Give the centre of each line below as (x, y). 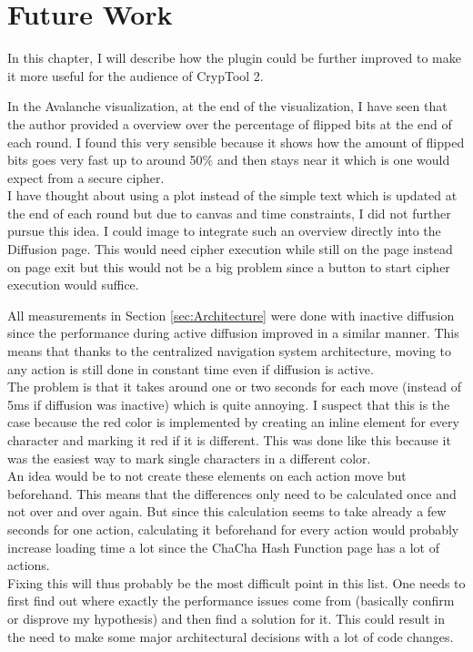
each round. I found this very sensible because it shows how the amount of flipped (236, 142)
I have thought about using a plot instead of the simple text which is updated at (232, 195)
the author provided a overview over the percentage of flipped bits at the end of (230, 123)
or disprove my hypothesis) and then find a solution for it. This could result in (226, 618)
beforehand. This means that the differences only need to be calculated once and (232, 493)
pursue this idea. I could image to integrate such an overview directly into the (224, 231)
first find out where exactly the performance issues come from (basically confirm (231, 601)
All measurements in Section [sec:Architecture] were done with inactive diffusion (231, 315)
